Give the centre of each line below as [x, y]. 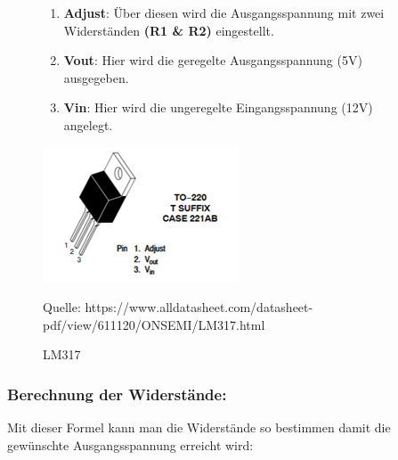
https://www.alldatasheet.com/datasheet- [199, 307]
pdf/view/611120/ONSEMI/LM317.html [154, 324]
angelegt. [88, 124]
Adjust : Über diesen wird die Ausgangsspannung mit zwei [224, 12]
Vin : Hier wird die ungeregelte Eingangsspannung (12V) [218, 107]
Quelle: [62, 307]
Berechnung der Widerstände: [117, 394]
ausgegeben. [96, 77]
